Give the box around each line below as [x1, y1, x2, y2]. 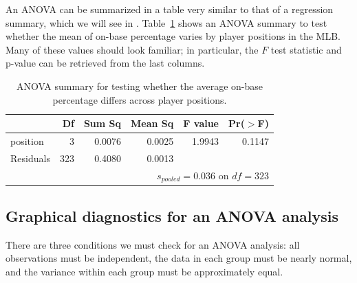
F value [183, 116, 219, 131]
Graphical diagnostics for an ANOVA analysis [6, 205, 339, 227]
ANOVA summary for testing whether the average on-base [16, 78, 263, 93]
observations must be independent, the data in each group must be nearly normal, [6, 251, 352, 265]
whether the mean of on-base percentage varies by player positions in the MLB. [6, 29, 340, 43]
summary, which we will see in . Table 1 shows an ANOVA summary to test [6, 15, 327, 30]
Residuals [10, 150, 50, 165]
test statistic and [270, 42, 342, 56]
